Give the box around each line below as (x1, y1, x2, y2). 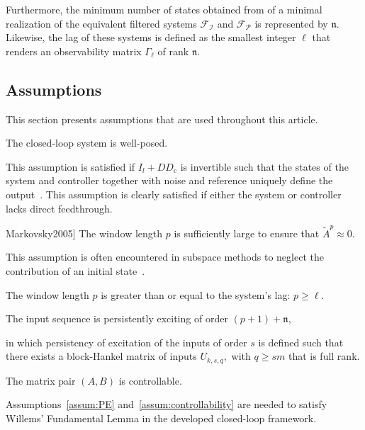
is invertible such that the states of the (180, 159, 349, 174)
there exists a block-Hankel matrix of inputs (6, 349, 197, 363)
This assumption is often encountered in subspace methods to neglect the (6, 249, 324, 264)
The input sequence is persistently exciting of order (6, 311, 228, 326)
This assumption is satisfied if (6, 159, 135, 174)
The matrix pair (6, 373, 76, 387)
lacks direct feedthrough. (6, 200, 113, 215)
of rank (157, 43, 189, 58)
